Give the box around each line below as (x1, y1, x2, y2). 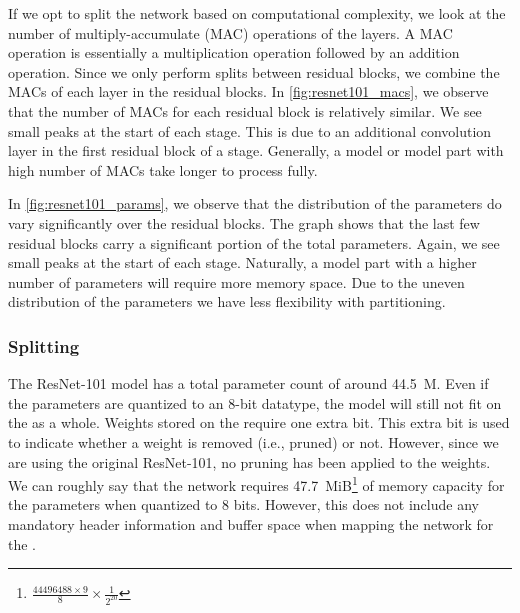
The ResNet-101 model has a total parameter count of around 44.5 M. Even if (8, 373, 489, 394)
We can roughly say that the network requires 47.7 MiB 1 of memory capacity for (8, 472, 505, 495)
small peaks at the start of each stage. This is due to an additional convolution (8, 120, 492, 141)
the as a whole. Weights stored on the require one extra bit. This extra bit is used (8, 412, 510, 433)
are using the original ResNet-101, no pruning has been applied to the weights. (8, 451, 491, 472)
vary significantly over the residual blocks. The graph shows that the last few (8, 212, 480, 233)
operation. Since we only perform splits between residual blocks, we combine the (8, 61, 500, 82)
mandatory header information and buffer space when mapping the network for (8, 513, 494, 534)
